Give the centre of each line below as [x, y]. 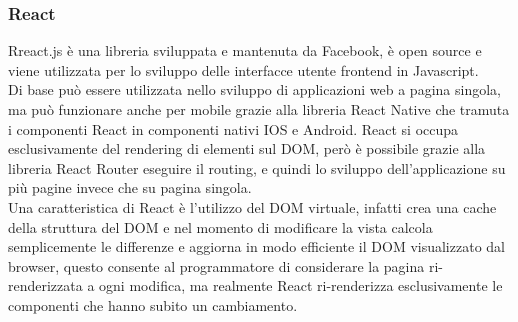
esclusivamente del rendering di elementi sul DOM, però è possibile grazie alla [247, 148]
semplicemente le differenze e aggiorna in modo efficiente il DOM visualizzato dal [256, 246]
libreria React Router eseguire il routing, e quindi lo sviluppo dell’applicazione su [257, 167]
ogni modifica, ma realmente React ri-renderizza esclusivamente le [301, 285]
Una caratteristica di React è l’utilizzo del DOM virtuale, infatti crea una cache [252, 206]
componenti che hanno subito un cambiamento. [153, 304]
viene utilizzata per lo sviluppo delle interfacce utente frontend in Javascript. [243, 69]
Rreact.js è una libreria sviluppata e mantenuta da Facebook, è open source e [245, 50]
